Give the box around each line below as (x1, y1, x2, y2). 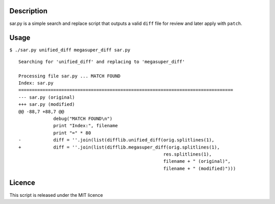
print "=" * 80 (53, 130, 91, 136)
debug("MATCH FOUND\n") (53, 115, 113, 122)
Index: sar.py (18, 80, 53, 86)
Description (9, 7, 48, 15)
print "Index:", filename (53, 123, 118, 129)
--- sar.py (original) (18, 94, 75, 100)
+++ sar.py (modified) (18, 102, 75, 107)
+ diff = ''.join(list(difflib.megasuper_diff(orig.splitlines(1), (18, 144, 220, 150)
